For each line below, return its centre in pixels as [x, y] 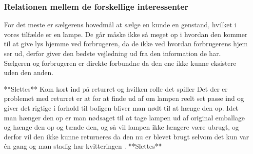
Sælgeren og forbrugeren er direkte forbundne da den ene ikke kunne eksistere [120, 63]
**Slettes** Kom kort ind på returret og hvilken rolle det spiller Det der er [116, 88]
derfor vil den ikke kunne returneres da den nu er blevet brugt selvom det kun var [126, 136]
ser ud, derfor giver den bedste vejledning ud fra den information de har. [112, 53]
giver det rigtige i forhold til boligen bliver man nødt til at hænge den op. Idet [121, 107]
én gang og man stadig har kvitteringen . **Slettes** [83, 146]
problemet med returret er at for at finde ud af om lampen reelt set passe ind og [124, 98]
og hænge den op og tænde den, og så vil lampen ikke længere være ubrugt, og [122, 127]
